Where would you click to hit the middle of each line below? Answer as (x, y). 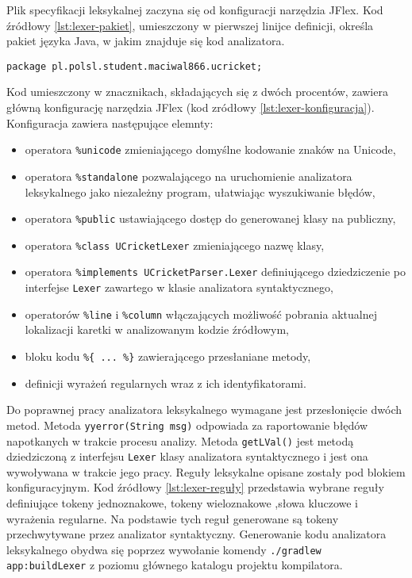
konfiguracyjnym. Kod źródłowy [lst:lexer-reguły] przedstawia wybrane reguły (195, 487)
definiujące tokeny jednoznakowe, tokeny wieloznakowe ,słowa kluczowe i (183, 503)
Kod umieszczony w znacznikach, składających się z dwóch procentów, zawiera (197, 92)
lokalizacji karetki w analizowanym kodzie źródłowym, (157, 329)
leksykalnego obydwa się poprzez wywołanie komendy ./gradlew (164, 549)
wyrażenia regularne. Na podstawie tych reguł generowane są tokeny (173, 518)
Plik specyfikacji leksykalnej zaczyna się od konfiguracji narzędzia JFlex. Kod (195, 10)
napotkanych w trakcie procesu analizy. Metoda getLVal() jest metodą (180, 440)
